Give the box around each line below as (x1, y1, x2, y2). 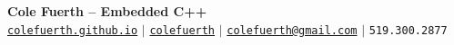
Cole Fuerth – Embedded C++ (7, 2, 207, 20)
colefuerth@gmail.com (227, 23, 358, 37)
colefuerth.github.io (7, 23, 138, 37)
